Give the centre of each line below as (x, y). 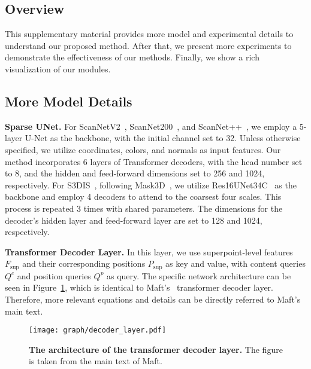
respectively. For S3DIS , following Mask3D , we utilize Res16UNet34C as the (151, 184)
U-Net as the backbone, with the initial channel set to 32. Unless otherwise (163, 138)
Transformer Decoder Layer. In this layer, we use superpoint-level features (149, 251)
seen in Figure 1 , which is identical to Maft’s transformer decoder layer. (139, 287)
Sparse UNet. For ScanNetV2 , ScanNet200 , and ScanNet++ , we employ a (151, 126)
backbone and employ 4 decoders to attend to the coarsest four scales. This (143, 196)
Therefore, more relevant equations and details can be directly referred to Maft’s (153, 299)
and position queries (54, 275)
